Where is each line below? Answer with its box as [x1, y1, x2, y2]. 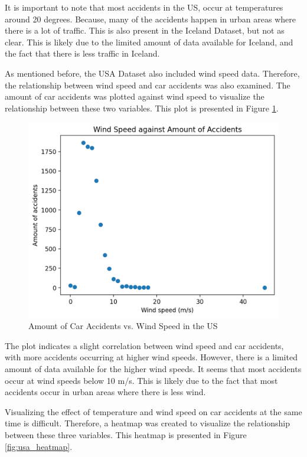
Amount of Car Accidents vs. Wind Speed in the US [28, 320, 218, 332]
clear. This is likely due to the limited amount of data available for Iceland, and [5, 35, 293, 48]
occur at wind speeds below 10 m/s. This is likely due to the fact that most [5, 374, 278, 386]
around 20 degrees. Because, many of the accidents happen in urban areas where [5, 12, 296, 25]
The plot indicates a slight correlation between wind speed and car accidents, [5, 339, 284, 351]
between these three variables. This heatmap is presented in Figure [5, 428, 247, 440]
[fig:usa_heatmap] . [5, 440, 73, 452]
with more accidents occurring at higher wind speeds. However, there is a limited [5, 351, 298, 363]
